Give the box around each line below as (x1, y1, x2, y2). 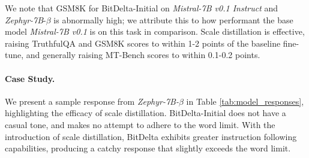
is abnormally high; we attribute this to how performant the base (53, 13, 293, 26)
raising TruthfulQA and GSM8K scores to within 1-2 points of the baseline (5, 37, 281, 49)
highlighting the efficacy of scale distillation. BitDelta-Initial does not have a (5, 107, 286, 119)
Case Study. (5, 72, 55, 84)
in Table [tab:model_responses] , (186, 95, 304, 107)
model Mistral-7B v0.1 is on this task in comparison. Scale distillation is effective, (5, 25, 305, 38)
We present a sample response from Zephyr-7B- (5, 95, 179, 107)
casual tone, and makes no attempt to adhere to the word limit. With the (5, 118, 275, 130)
